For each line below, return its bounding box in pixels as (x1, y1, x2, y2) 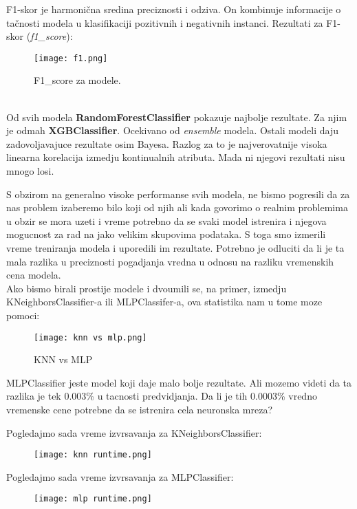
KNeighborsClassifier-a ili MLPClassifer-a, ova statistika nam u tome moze (6, 294, 323, 309)
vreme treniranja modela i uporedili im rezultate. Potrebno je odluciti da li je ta (6, 240, 345, 254)
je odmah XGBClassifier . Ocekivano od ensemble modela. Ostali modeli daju (6, 123, 339, 138)
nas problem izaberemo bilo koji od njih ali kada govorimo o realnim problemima (6, 200, 348, 215)
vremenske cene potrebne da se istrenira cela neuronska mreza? (6, 402, 273, 416)
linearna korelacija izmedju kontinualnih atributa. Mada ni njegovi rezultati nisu (6, 150, 345, 164)
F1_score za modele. (34, 73, 121, 87)
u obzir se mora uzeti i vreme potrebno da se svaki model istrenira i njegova (6, 213, 327, 228)
